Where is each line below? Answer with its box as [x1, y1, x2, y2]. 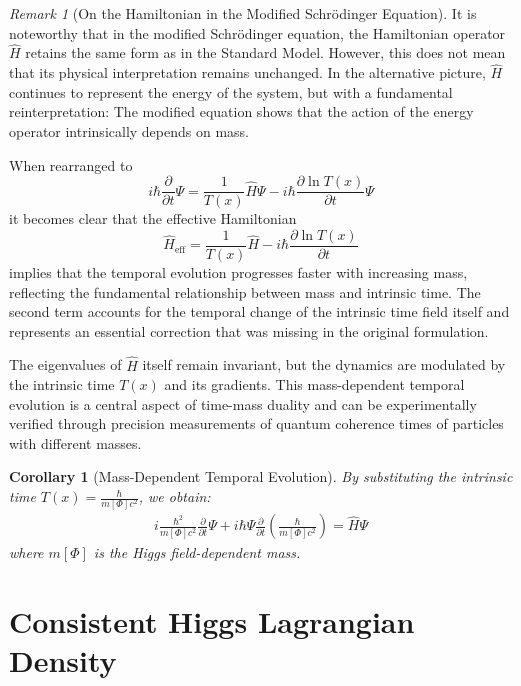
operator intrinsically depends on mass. [9, 121, 250, 141]
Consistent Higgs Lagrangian [9, 601, 415, 642]
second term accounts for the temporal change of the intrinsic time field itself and [9, 301, 510, 322]
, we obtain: [138, 486, 211, 507]
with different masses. [9, 432, 142, 453]
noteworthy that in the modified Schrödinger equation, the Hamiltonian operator [9, 22, 506, 43]
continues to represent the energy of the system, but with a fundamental [9, 81, 453, 102]
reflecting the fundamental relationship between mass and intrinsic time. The [9, 281, 481, 302]
